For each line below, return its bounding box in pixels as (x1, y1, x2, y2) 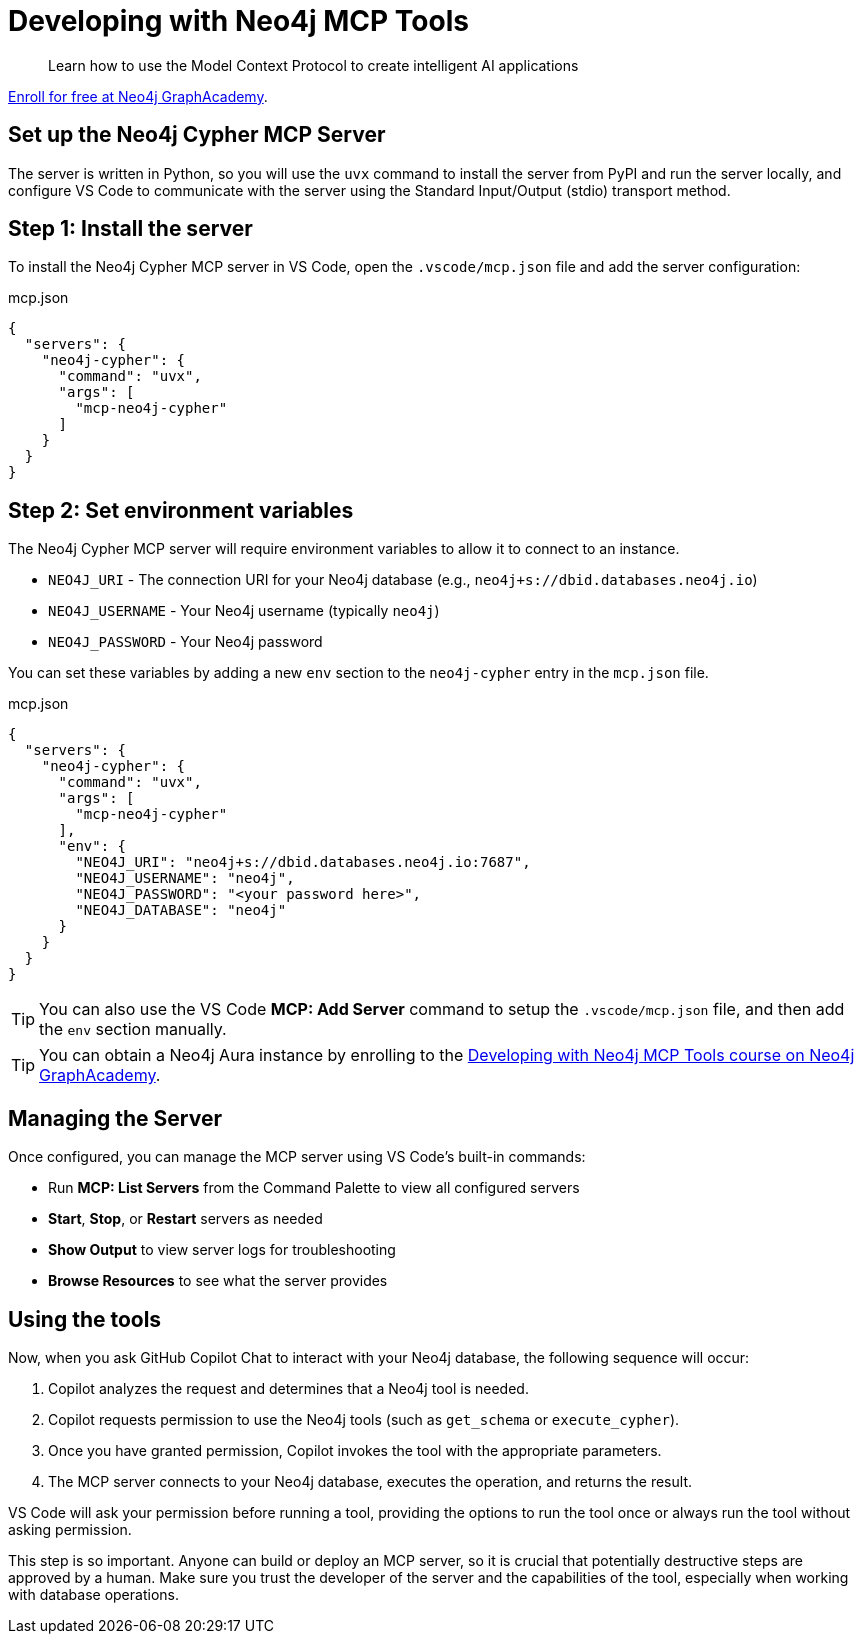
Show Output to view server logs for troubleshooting (48, 1241, 396, 1259)
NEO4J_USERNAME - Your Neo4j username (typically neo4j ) (48, 602, 440, 620)
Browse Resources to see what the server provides (48, 1272, 388, 1290)
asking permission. (8, 1520, 132, 1538)
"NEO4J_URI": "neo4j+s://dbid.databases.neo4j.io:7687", (75, 854, 531, 871)
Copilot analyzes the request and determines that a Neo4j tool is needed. (48, 1379, 529, 1397)
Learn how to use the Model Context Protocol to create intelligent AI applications (48, 56, 579, 74)
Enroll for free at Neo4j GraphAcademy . (8, 87, 268, 105)
